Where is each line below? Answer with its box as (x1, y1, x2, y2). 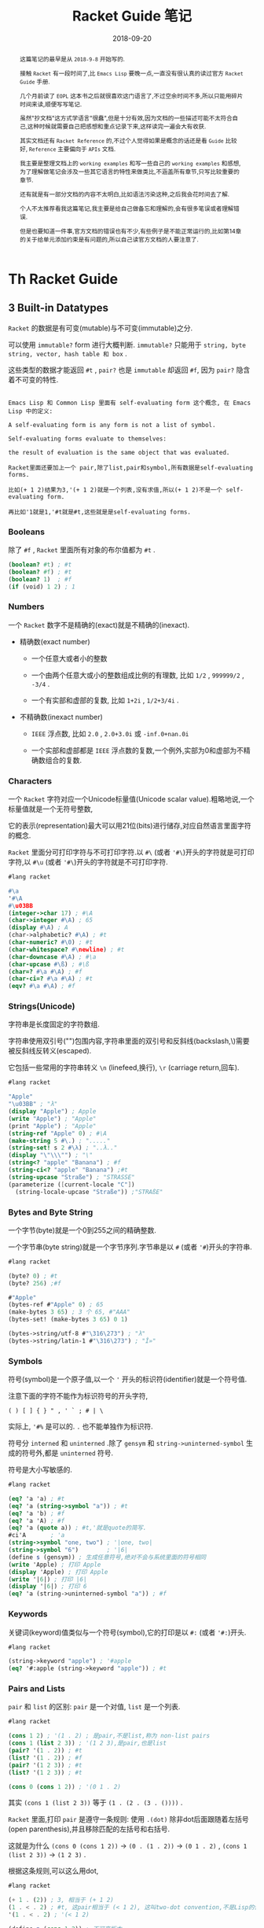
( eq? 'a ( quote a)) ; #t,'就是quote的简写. (8, 1524, 147, 1532)
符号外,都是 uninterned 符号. (21, 1448, 114, 1458)
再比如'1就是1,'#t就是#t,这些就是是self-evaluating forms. (8, 508, 191, 516)
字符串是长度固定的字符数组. (8, 1019, 101, 1029)
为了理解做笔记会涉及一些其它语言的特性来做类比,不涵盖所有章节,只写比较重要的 (19, 168, 240, 176)
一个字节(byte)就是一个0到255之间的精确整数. (8, 1225, 157, 1235)
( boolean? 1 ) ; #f (8, 575, 72, 583)
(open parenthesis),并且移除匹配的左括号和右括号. (8, 1824, 170, 1834)
